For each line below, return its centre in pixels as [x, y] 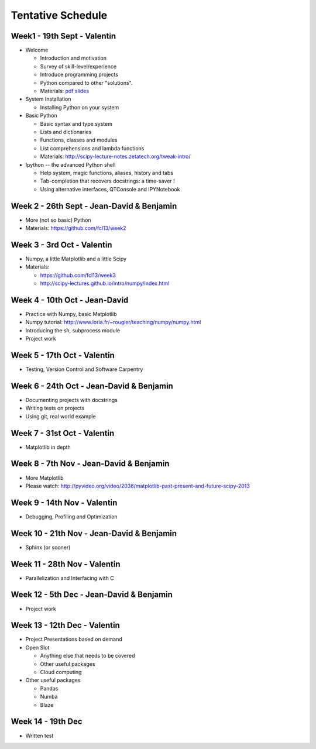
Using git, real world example [61, 416]
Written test [39, 736]
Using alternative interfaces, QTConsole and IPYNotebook [110, 189]
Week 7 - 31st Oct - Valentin [63, 433]
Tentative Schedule [59, 15]
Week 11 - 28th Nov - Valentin [66, 564]
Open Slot [37, 647]
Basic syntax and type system [76, 123]
